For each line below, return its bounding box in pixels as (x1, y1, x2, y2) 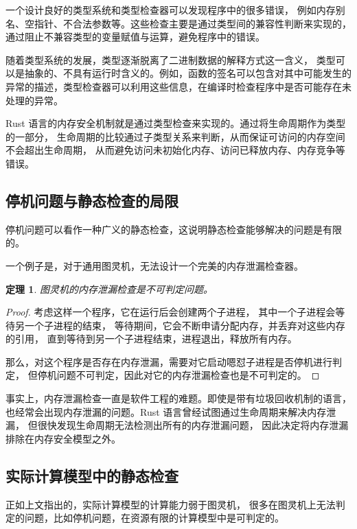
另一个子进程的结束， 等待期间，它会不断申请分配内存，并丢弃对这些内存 (14, 318, 345, 332)
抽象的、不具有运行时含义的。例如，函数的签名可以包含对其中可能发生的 (24, 66, 352, 80)
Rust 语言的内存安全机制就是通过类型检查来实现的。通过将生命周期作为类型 (5, 116, 346, 130)
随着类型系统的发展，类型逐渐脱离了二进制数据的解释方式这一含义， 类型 (5, 52, 336, 67)
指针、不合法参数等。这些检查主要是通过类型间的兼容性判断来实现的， (34, 16, 352, 30)
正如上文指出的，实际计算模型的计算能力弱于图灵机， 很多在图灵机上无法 (5, 497, 336, 511)
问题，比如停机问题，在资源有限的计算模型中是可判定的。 (24, 510, 284, 525)
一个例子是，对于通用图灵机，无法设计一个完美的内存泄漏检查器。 (5, 258, 303, 272)
